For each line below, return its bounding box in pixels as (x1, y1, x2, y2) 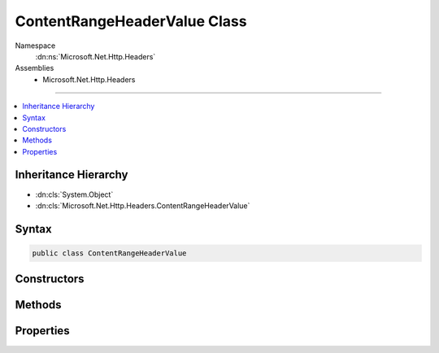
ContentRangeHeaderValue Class (15, 12, 247, 30)
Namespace (15, 41, 56, 50)
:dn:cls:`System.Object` (35, 190, 114, 199)
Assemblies (15, 63, 54, 73)
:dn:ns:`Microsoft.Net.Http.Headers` (35, 51, 156, 61)
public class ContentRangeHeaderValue (32, 248, 187, 258)
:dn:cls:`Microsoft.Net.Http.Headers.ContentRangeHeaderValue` (35, 200, 250, 211)
